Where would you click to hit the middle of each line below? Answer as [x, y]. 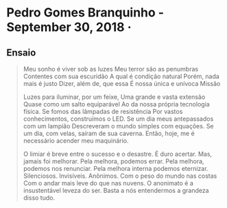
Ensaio [21, 53]
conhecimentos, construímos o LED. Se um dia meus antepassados [118, 119]
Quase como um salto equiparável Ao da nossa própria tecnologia [116, 104]
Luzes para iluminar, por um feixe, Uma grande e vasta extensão [114, 97]
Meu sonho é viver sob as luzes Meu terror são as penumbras [111, 69]
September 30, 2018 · [69, 27]
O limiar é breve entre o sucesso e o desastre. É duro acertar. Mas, [118, 154]
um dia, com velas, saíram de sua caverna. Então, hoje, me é [109, 133]
